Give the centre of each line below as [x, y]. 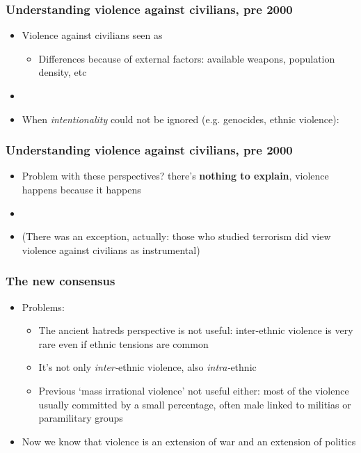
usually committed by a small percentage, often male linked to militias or [195, 404]
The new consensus [61, 281]
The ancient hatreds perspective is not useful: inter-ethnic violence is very [196, 330]
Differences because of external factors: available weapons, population [187, 58]
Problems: [43, 307]
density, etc [63, 72]
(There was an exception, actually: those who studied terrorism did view [176, 236]
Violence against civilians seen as [92, 35]
